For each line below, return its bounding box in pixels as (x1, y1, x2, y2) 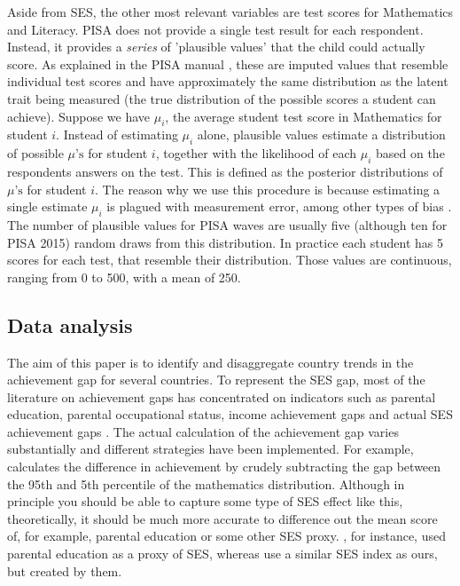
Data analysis (7, 311, 133, 338)
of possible (7, 144, 64, 162)
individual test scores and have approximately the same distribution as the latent (7, 72, 448, 91)
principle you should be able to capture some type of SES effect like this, (7, 492, 403, 511)
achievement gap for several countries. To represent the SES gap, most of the (7, 370, 425, 389)
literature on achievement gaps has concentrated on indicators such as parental (7, 387, 436, 406)
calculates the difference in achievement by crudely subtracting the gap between (7, 457, 441, 476)
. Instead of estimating (56, 125, 178, 144)
